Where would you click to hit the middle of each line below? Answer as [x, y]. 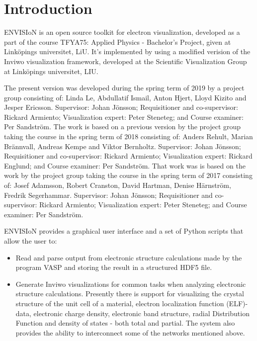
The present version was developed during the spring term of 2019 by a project [124, 88]
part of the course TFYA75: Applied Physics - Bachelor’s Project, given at [118, 42]
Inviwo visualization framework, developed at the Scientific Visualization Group [126, 61]
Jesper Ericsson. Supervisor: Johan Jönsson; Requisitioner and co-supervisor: [121, 107]
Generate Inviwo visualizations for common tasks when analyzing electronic [131, 284]
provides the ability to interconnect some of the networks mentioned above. [130, 332]
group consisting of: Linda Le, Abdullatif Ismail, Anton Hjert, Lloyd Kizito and [125, 97]
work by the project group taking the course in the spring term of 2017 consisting [128, 175]
